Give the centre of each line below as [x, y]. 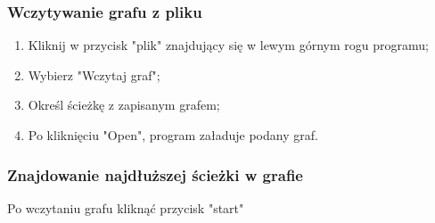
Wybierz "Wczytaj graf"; [94, 74]
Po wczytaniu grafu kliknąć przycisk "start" [126, 207]
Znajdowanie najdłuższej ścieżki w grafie [155, 174]
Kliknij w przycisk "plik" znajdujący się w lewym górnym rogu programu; [228, 45]
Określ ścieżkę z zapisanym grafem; [124, 105]
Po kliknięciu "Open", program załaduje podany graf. [173, 135]
